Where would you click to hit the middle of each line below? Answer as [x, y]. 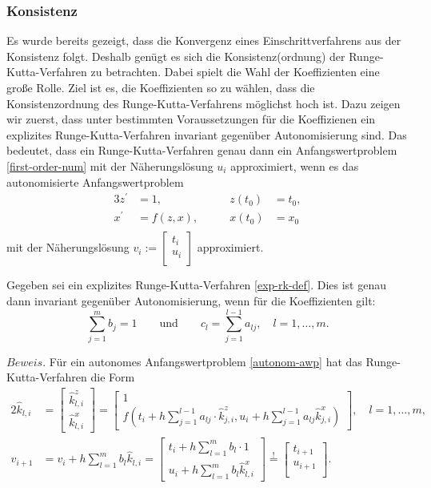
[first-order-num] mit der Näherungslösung [110, 165]
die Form [113, 377]
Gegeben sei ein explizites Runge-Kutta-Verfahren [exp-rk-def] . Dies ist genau [196, 285]
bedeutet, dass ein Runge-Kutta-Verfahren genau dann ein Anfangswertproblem [202, 150]
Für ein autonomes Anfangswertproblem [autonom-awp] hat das [206, 361]
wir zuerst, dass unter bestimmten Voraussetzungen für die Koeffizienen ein [191, 119]
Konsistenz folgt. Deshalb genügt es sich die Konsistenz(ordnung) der [176, 56]
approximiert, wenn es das [295, 165]
